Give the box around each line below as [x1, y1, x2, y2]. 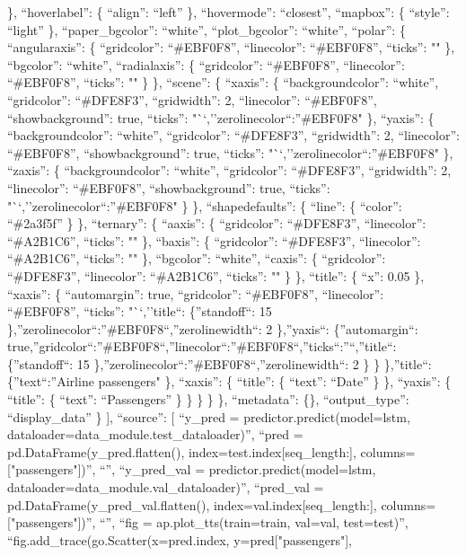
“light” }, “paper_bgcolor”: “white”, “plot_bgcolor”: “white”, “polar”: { [7, 20, 406, 39]
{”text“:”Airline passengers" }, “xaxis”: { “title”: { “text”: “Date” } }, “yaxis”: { [7, 372, 452, 391]
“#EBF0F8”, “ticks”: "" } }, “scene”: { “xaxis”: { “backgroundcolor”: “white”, [7, 73, 439, 92]
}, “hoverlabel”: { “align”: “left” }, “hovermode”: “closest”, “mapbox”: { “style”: [7, 3, 450, 21]
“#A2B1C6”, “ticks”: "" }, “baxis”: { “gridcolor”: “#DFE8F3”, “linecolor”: [7, 231, 421, 250]
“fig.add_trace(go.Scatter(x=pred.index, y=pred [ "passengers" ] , [7, 530, 352, 549]
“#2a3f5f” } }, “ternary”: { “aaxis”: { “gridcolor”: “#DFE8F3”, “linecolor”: [7, 214, 426, 233]
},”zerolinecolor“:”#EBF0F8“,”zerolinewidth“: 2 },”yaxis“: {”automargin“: [7, 319, 418, 338]
